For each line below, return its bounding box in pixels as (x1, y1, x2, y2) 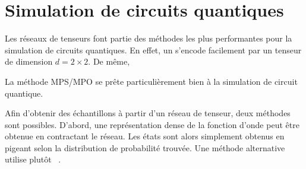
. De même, (88, 55, 130, 68)
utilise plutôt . (5, 153, 61, 165)
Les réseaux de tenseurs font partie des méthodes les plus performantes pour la (5, 32, 292, 44)
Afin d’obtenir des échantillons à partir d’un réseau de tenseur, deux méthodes (5, 107, 291, 119)
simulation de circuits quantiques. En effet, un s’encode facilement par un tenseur (5, 43, 302, 56)
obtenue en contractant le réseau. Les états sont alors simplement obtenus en (5, 130, 285, 142)
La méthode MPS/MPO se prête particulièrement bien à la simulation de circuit (5, 75, 298, 87)
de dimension (5, 55, 53, 68)
